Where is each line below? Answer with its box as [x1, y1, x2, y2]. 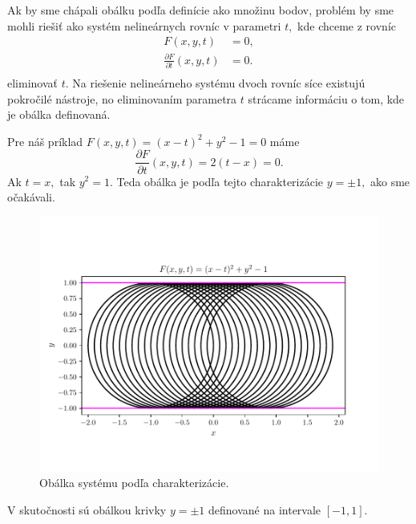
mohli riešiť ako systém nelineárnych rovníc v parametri [7, 17, 281, 34]
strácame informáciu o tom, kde [248, 90, 405, 107]
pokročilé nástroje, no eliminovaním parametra [7, 90, 237, 107]
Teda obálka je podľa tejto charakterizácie [116, 173, 324, 189]
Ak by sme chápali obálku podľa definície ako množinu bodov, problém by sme [7, 2, 394, 18]
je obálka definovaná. [7, 106, 111, 123]
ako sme [370, 173, 410, 189]
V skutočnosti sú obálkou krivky [7, 501, 167, 518]
